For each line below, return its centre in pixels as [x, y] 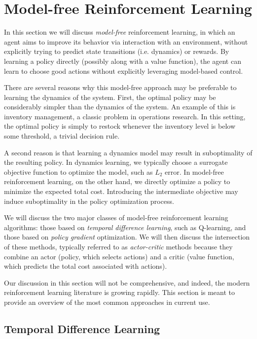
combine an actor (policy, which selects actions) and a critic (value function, [119, 256]
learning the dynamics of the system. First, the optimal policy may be [110, 97]
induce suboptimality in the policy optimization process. [89, 201]
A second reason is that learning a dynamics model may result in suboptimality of [128, 152]
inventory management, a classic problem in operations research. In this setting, [125, 116]
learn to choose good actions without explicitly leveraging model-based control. [124, 71]
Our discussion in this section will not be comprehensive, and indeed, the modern [127, 282]
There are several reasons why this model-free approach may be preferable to [120, 87]
